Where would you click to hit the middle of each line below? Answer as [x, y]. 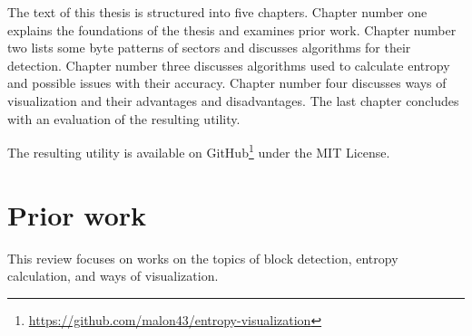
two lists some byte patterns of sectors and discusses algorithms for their [209, 48]
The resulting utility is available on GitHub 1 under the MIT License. [199, 151]
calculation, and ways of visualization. [113, 276]
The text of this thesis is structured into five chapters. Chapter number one [217, 12]
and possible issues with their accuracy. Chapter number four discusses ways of [227, 83]
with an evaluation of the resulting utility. [124, 118]
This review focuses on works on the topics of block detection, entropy [203, 258]
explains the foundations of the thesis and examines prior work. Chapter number [232, 29]
